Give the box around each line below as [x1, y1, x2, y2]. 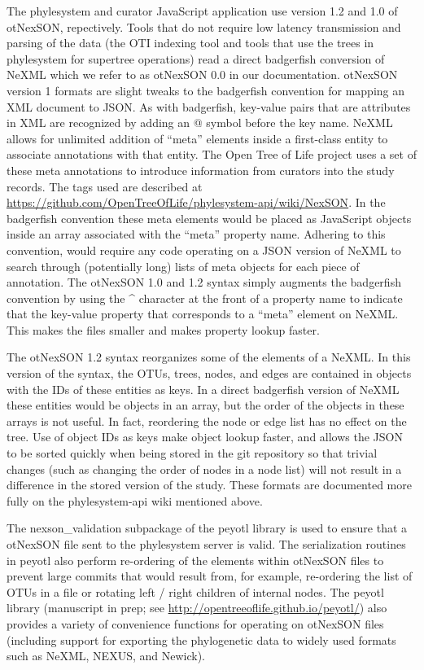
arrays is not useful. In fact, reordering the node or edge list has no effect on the [7, 412, 407, 429]
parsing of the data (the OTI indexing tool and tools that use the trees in [7, 34, 374, 51]
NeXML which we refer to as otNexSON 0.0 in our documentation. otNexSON [7, 66, 398, 83]
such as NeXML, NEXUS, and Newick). [7, 647, 205, 664]
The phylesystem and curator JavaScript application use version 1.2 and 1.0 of [7, 2, 398, 19]
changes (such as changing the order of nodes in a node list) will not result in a [7, 460, 402, 477]
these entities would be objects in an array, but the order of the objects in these [7, 396, 404, 414]
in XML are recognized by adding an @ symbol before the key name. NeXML [7, 114, 393, 131]
